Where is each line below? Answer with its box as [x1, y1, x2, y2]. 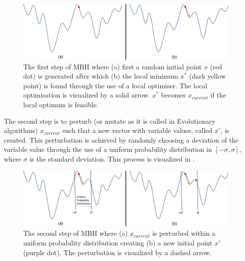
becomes [161, 90, 186, 100]
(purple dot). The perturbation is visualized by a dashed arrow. [23, 247, 212, 257]
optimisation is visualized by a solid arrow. [23, 90, 150, 100]
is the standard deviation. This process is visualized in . [30, 154, 195, 164]
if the [210, 90, 226, 100]
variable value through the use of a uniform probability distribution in [4, 144, 212, 154]
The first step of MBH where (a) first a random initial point [23, 61, 202, 71]
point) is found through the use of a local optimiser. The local [23, 80, 207, 90]
